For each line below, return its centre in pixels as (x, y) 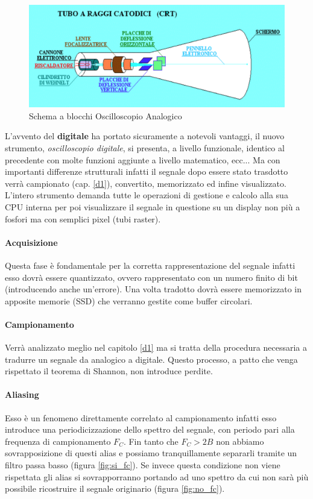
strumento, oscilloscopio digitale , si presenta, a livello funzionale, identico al (145, 147)
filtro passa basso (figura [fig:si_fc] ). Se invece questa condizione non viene (143, 465)
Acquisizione (31, 242)
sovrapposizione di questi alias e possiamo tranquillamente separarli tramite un (151, 453)
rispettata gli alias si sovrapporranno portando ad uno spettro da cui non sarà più (157, 476)
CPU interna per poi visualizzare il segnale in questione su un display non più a (153, 206)
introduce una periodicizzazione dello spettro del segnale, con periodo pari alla (150, 429)
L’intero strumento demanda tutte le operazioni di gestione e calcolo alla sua (147, 195)
